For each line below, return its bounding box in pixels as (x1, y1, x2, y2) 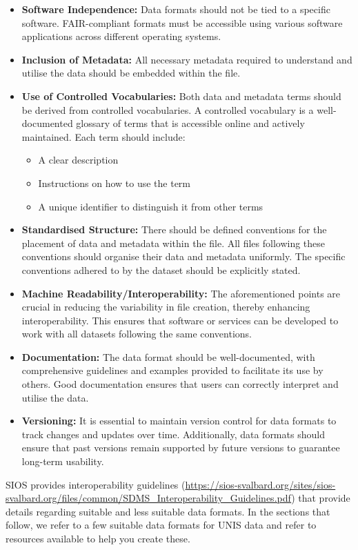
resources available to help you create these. (6, 531, 190, 545)
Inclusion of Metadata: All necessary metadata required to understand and (21, 52, 352, 66)
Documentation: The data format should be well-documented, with (21, 349, 315, 364)
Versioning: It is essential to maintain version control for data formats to (21, 413, 337, 428)
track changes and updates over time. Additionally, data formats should (21, 426, 325, 441)
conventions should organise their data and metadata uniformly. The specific (21, 249, 346, 264)
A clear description (38, 153, 119, 167)
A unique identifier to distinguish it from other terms (38, 199, 263, 213)
